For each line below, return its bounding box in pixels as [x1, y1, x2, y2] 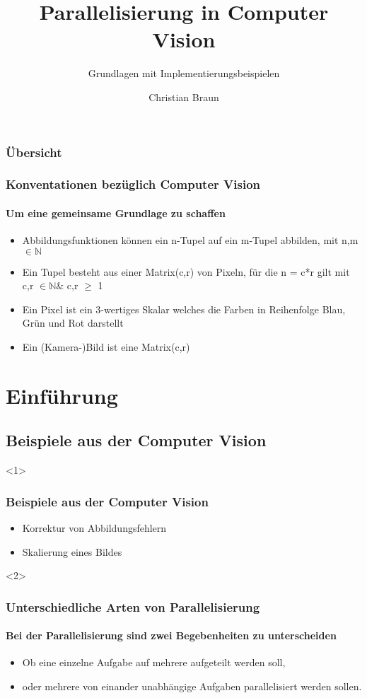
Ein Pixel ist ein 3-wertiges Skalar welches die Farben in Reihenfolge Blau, [22, 301, 346, 316]
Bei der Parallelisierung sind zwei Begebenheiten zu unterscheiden [6, 628, 337, 643]
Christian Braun [148, 89, 219, 104]
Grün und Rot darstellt [22, 315, 124, 330]
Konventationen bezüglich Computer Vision [6, 175, 260, 193]
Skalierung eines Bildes [22, 544, 122, 559]
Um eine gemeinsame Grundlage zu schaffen [6, 205, 226, 220]
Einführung [6, 380, 118, 409]
